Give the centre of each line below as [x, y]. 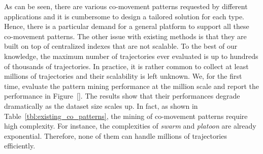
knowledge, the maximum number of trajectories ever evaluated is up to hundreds [131, 56]
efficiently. [20, 146]
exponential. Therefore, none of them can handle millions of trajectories [116, 135]
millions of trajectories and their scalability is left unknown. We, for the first [123, 76]
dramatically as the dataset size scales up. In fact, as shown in [101, 105]
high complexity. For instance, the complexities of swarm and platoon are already [130, 126]
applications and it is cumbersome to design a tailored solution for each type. [124, 16]
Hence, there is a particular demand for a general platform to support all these [127, 26]
